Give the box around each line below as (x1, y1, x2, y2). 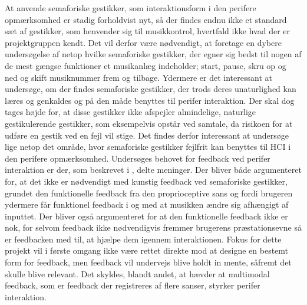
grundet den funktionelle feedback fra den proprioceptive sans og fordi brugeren (5, 186, 293, 199)
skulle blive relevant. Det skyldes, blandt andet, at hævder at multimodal (5, 267, 270, 280)
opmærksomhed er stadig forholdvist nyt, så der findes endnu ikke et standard (5, 13, 287, 25)
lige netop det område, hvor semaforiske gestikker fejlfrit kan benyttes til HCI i (5, 140, 291, 153)
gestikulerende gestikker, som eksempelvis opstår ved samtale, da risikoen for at (5, 117, 293, 129)
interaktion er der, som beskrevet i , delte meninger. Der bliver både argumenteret (5, 163, 302, 176)
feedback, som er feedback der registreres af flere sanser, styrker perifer (5, 279, 260, 291)
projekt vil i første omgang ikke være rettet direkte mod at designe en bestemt (5, 244, 289, 257)
